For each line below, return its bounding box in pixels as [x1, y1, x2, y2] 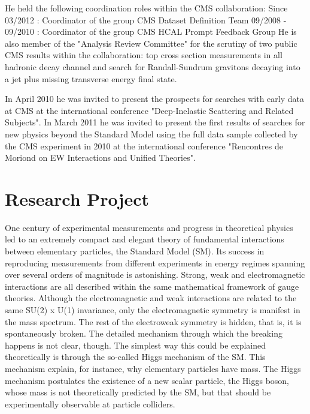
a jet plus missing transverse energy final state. [5, 72, 177, 85]
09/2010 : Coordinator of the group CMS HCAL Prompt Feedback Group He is [5, 25, 297, 38]
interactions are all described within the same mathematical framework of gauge [5, 280, 299, 292]
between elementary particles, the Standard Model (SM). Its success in [5, 245, 265, 257]
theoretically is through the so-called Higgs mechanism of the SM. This [5, 350, 266, 363]
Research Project [5, 186, 150, 211]
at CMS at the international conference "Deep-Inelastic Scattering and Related [5, 104, 294, 116]
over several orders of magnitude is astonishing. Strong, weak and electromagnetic [5, 268, 305, 281]
